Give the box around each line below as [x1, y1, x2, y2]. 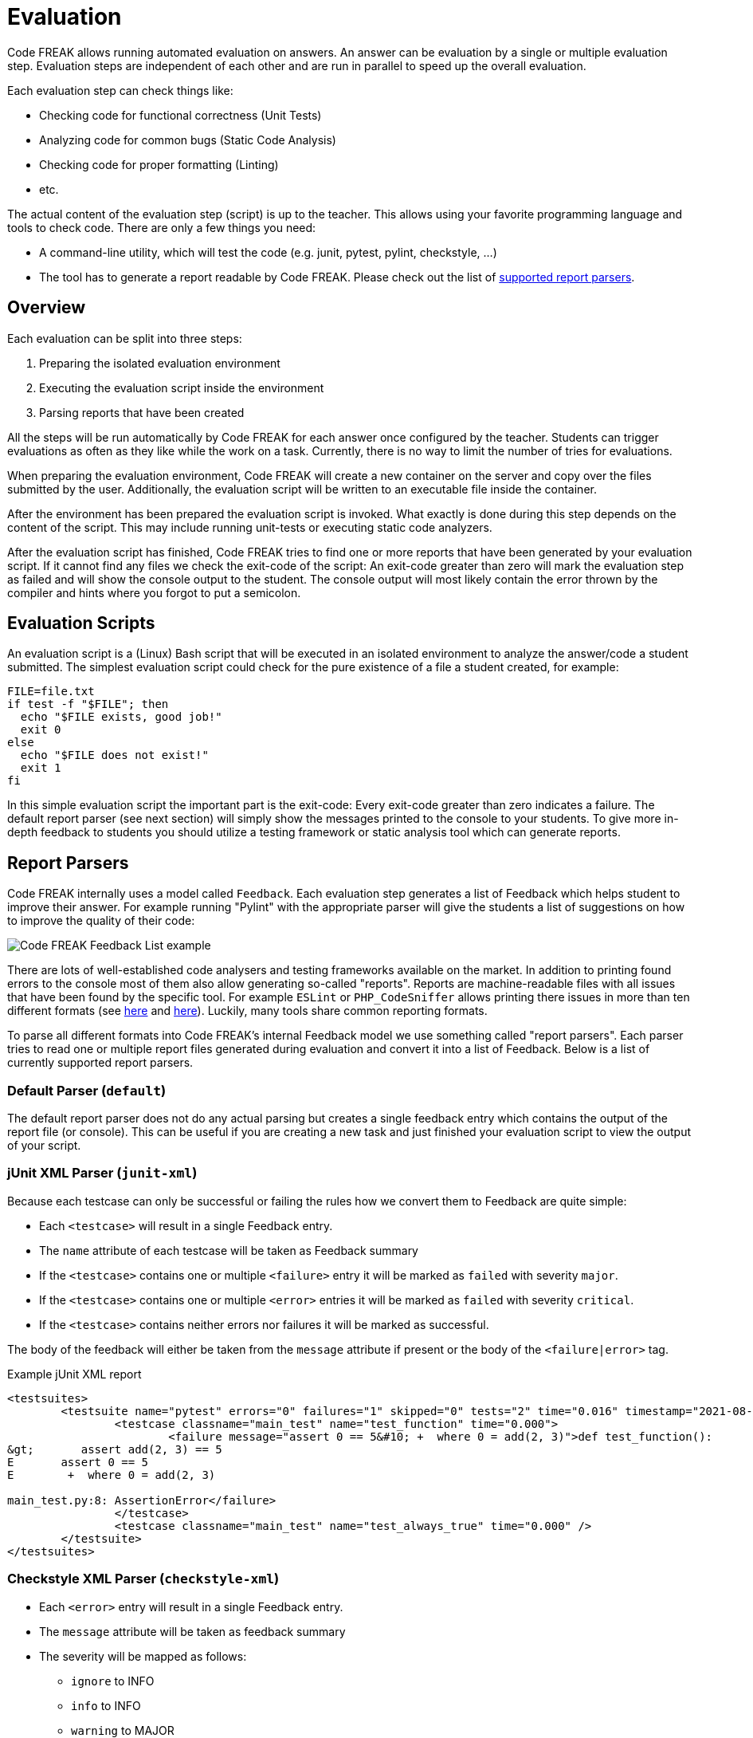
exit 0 [20, 723, 61, 737]
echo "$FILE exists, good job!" [20, 710, 222, 724]
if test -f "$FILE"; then [7, 698, 169, 711]
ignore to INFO [71, 1673, 155, 1688]
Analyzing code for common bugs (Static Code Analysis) [39, 132, 336, 147]
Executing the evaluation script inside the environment [39, 380, 324, 395]
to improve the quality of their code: [7, 914, 195, 928]
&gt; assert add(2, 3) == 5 [7, 1442, 222, 1456]
